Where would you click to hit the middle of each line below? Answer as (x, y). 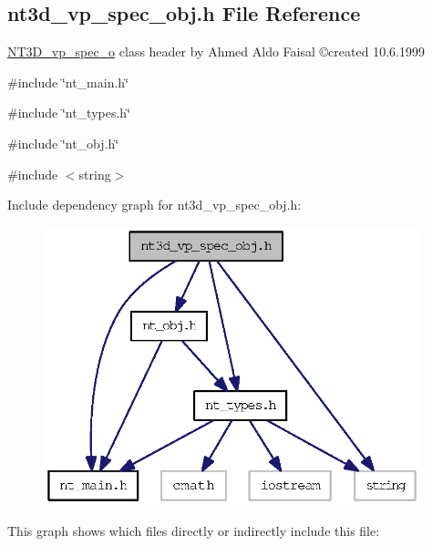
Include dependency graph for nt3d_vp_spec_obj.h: (154, 205)
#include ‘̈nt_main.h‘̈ (68, 82)
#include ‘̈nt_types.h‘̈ (69, 113)
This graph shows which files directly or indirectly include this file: (194, 531)
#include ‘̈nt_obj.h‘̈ (63, 143)
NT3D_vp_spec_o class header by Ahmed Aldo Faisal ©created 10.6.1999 (216, 52)
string (95, 174)
